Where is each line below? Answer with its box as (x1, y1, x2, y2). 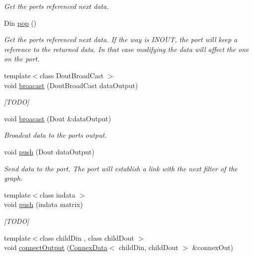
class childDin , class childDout (40, 232, 134, 243)
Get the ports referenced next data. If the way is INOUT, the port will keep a (4, 34, 238, 45)
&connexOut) (192, 242, 234, 253)
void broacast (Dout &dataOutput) (4, 113, 111, 123)
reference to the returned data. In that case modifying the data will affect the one (4, 44, 249, 54)
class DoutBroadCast (40, 70, 104, 80)
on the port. (4, 53, 40, 64)
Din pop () (4, 17, 37, 28)
